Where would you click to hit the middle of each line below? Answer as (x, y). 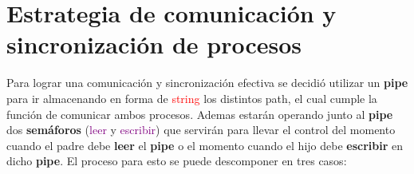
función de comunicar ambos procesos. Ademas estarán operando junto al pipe (200, 114)
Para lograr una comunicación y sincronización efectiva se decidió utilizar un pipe (207, 83)
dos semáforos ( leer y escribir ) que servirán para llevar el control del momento (201, 130)
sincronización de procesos (154, 44)
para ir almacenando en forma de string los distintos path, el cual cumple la (192, 98)
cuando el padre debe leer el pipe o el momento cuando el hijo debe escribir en (205, 145)
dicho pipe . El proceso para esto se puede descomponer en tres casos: (177, 161)
